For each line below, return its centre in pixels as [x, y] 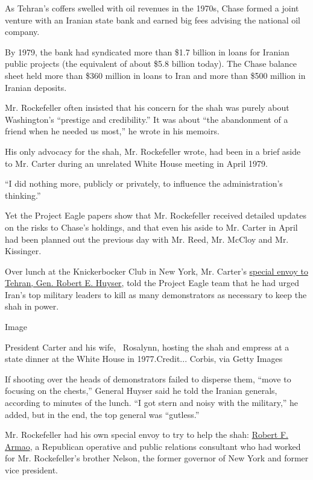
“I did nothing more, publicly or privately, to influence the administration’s [144, 183]
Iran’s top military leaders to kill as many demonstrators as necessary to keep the [156, 294]
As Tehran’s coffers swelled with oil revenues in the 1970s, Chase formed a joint [152, 8]
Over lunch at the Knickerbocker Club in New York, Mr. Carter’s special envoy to [156, 271]
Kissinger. [23, 251]
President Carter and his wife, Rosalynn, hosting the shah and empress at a [147, 347]
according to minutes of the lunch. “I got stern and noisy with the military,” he [152, 403]
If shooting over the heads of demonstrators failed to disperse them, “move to [148, 379]
